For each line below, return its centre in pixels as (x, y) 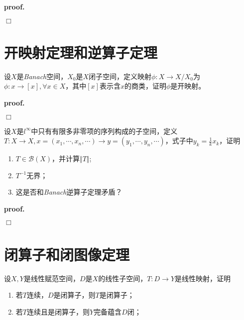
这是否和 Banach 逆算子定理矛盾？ (69, 192)
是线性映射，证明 (203, 278)
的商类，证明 (145, 86)
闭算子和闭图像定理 (67, 254)
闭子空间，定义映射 (120, 76)
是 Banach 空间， (42, 76)
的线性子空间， (123, 278)
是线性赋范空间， (52, 278)
